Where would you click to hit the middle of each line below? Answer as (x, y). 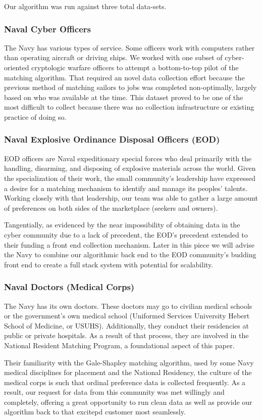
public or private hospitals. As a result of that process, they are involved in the (126, 335)
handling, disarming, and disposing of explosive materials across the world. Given (130, 168)
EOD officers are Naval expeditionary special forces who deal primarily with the (128, 158)
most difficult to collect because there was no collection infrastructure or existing (129, 107)
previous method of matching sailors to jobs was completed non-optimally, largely (130, 87)
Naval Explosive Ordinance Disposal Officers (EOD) (112, 139)
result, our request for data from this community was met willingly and (114, 392)
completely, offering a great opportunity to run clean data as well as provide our (128, 402)
